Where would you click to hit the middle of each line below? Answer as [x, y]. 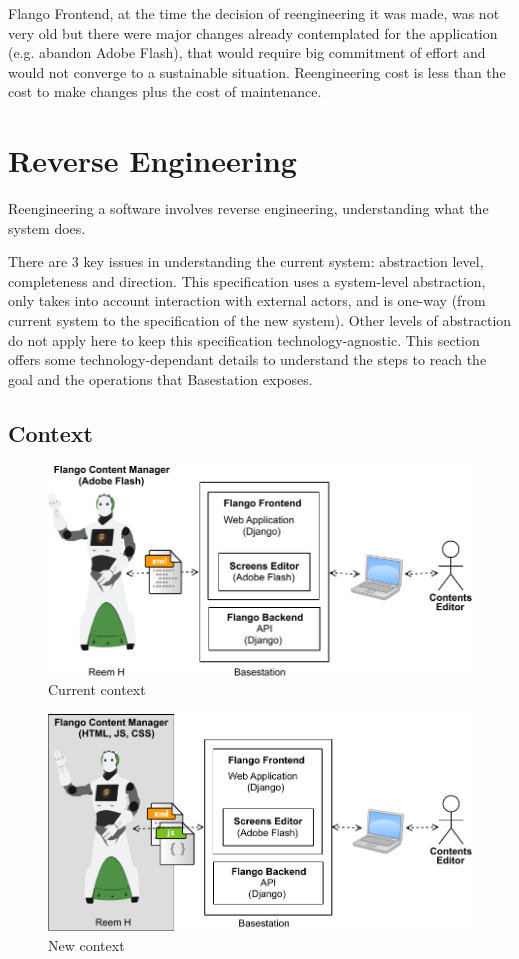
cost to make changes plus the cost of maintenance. [165, 91]
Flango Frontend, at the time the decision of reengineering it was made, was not [254, 13]
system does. [47, 227]
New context [86, 945]
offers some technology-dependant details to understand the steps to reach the [247, 359]
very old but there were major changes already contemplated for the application [253, 32]
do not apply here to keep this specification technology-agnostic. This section [244, 339]
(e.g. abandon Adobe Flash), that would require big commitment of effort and [247, 52]
